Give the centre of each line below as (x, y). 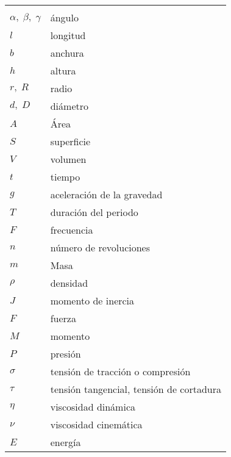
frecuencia (72, 230)
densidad (69, 283)
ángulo (64, 17)
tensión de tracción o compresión (120, 371)
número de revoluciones (100, 247)
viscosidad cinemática (96, 424)
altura (63, 70)
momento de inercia (92, 300)
